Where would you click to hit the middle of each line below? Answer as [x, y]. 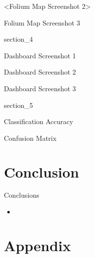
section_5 [19, 105]
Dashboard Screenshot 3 [40, 88]
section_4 [19, 39]
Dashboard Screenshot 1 [40, 55]
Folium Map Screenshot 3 [42, 22]
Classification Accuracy [39, 121]
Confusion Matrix [30, 138]
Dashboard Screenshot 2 [40, 72]
